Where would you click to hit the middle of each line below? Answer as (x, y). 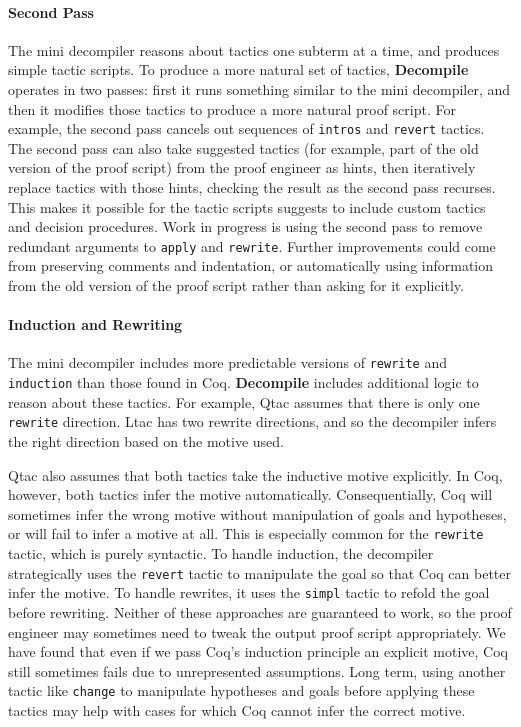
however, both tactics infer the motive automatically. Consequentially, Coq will (250, 494)
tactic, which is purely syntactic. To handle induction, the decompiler (221, 553)
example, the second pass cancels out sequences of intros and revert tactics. (246, 128)
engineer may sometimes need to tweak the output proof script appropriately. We (257, 631)
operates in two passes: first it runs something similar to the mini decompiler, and (259, 88)
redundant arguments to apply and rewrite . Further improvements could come (252, 245)
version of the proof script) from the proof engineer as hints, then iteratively (242, 167)
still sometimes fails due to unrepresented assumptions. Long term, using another (257, 670)
